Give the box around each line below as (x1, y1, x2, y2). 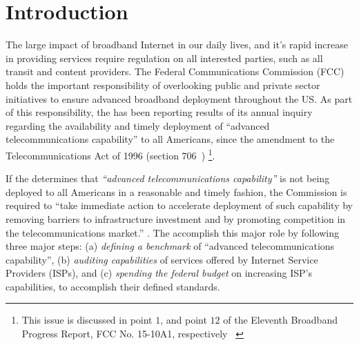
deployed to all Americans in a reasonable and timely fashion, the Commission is (6, 184, 347, 199)
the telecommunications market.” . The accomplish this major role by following (6, 225, 339, 239)
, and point (160, 313, 207, 327)
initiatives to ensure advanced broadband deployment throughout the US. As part (6, 91, 353, 106)
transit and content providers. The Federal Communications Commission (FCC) (6, 64, 345, 79)
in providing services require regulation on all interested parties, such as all (6, 50, 323, 65)
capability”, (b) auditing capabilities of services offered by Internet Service (6, 252, 318, 266)
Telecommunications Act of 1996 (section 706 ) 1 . (6, 146, 215, 162)
